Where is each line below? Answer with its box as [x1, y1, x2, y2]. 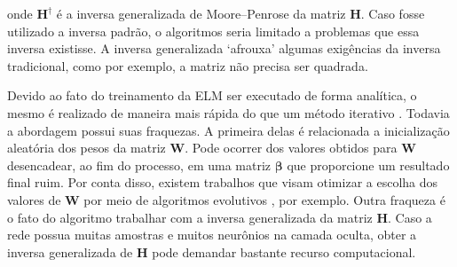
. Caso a [388, 208, 432, 226]
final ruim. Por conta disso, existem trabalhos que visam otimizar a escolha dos [7, 173, 438, 192]
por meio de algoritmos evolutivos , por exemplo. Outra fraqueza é [83, 190, 445, 208]
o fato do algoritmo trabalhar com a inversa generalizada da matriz [7, 208, 373, 226]
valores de [7, 190, 61, 208]
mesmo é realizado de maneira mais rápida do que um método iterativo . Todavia [7, 103, 450, 122]
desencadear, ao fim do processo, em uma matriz [7, 155, 272, 174]
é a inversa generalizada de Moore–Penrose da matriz [56, 4, 346, 22]
